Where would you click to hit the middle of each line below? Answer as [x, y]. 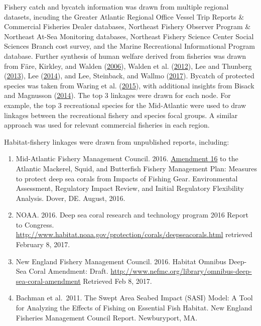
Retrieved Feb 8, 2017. [117, 281]
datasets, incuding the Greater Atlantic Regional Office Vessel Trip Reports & [124, 16]
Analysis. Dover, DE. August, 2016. [71, 198]
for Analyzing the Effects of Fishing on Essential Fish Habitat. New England [134, 308]
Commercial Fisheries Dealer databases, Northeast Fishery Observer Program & [127, 26]
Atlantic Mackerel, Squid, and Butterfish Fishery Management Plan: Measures [136, 168]
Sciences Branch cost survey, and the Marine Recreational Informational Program [130, 46]
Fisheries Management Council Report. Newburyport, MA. [107, 317]
